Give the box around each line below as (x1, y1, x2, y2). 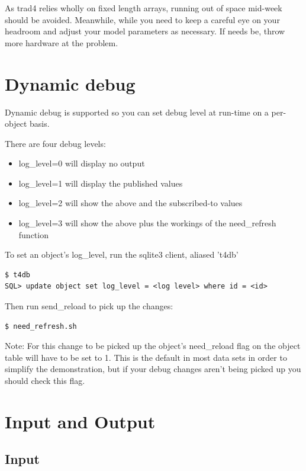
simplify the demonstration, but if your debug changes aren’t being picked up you (5, 363, 301, 375)
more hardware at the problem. (5, 36, 118, 49)
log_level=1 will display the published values (18, 177, 183, 189)
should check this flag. (5, 374, 85, 386)
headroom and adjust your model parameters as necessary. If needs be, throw (5, 25, 285, 37)
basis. (29, 117, 50, 130)
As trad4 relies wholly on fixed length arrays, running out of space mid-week (5, 2, 282, 14)
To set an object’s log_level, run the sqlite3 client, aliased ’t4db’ (5, 248, 239, 261)
